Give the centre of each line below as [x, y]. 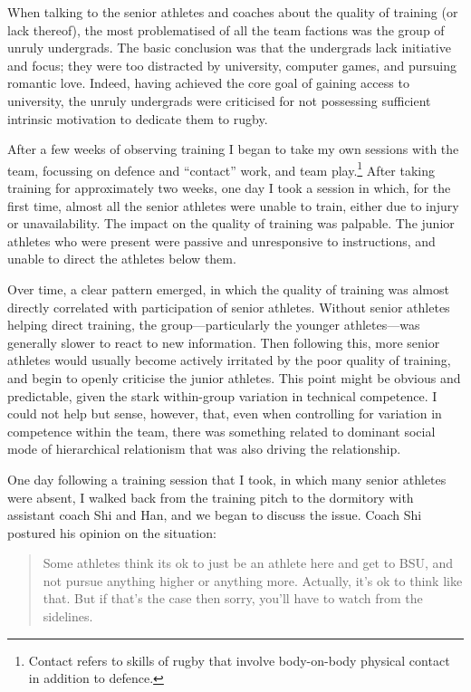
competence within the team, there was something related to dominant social [221, 431]
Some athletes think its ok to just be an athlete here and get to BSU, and [248, 563]
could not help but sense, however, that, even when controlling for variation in [225, 413]
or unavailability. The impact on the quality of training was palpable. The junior [231, 223]
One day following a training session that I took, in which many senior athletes [227, 479]
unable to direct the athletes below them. [122, 259]
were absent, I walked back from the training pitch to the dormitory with [211, 497]
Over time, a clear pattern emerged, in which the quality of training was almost [228, 288]
